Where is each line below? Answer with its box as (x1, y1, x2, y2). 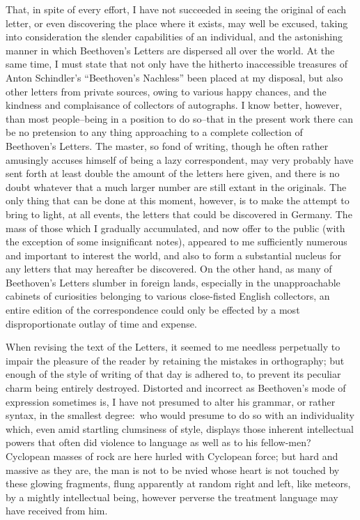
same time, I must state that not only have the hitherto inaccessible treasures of (6, 56, 347, 71)
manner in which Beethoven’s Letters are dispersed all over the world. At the (6, 43, 335, 57)
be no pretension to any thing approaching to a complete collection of (6, 125, 303, 139)
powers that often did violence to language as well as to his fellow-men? (6, 435, 311, 450)
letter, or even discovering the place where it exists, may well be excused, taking (6, 15, 348, 30)
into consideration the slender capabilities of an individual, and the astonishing (6, 29, 343, 44)
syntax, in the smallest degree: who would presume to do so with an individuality (6, 408, 354, 422)
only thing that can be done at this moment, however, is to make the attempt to (6, 193, 350, 208)
